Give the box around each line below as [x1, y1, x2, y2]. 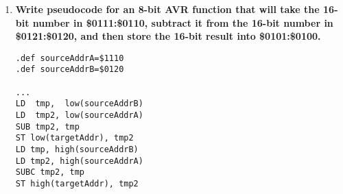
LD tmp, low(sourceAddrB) [15, 99, 143, 109]
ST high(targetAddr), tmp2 [15, 179, 139, 189]
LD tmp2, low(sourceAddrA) [15, 110, 143, 121]
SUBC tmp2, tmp [15, 167, 85, 178]
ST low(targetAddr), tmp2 [15, 133, 134, 143]
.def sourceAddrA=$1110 [15, 53, 124, 63]
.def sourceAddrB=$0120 [15, 64, 124, 75]
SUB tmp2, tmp [15, 121, 80, 132]
